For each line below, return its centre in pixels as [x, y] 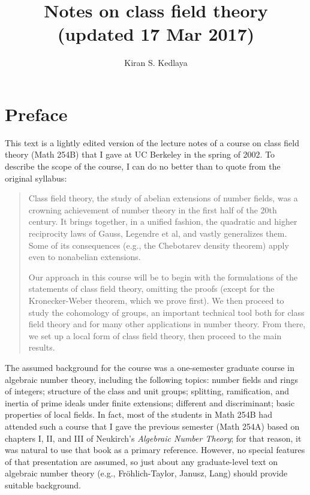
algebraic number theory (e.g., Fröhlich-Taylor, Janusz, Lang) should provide [146, 473]
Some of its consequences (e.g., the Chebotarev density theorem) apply [159, 245]
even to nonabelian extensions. [85, 257]
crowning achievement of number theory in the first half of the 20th [153, 209]
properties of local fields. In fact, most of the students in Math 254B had [139, 414]
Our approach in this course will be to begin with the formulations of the [163, 277]
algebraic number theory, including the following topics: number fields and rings [151, 379]
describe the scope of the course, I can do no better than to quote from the [143, 166]
